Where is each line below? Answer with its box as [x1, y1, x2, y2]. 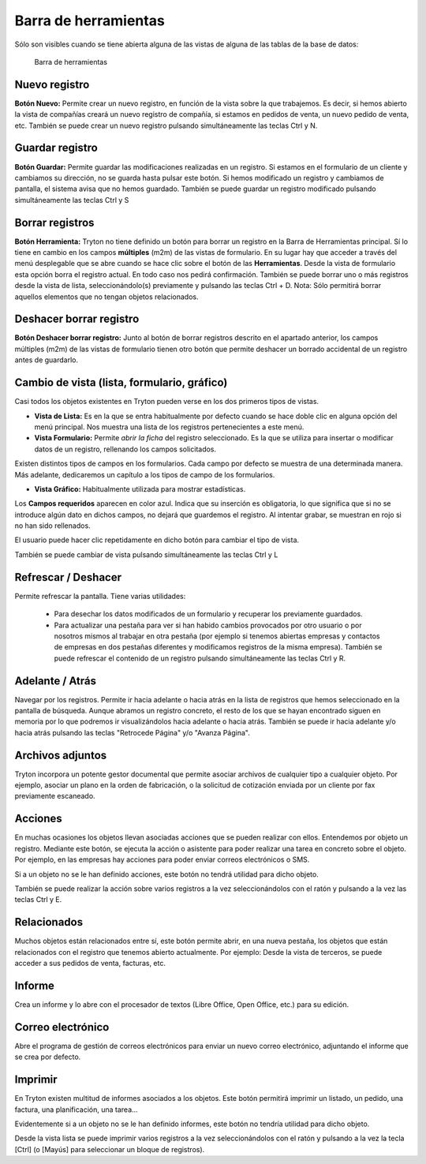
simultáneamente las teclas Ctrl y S [14, 195, 129, 204]
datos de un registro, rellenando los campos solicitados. [34, 444, 217, 454]
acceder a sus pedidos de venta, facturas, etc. [14, 959, 166, 968]
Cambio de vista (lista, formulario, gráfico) [14, 376, 228, 390]
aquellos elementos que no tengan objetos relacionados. [14, 292, 199, 301]
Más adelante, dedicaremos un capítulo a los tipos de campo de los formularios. [14, 470, 275, 479]
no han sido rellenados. [14, 521, 91, 530]
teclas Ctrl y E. [14, 895, 62, 904]
